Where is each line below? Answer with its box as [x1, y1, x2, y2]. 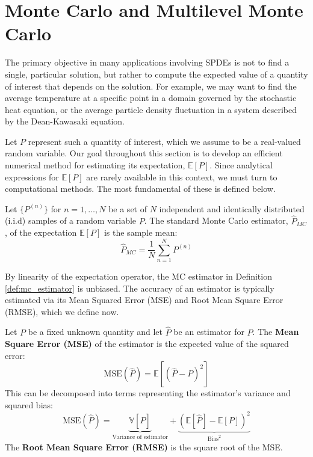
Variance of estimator [112, 434, 169, 440]
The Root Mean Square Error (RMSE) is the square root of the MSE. [5, 441, 283, 453]
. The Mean [252, 325, 299, 338]
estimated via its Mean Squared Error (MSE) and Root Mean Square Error [5, 293, 284, 306]
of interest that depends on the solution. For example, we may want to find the [5, 79, 297, 92]
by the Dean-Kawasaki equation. [5, 115, 125, 127]
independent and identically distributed [159, 202, 305, 215]
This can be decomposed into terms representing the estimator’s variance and [5, 387, 291, 399]
